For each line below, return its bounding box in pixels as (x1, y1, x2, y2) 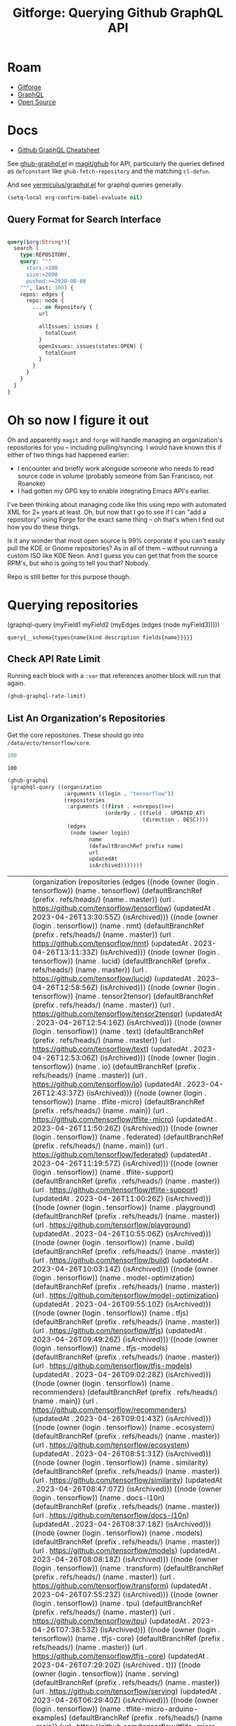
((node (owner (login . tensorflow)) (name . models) (32, 1528, 203, 1538)
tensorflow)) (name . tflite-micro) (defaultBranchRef (32, 1097, 205, 1107)
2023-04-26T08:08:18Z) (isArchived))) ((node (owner (32, 1554, 218, 1564)
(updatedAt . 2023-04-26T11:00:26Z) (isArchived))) (32, 1194, 212, 1204)
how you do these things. (7, 522, 81, 531)
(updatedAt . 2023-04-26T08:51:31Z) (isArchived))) (32, 1449, 212, 1459)
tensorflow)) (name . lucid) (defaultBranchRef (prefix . (32, 956, 211, 966)
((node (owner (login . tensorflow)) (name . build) (32, 1237, 195, 1247)
